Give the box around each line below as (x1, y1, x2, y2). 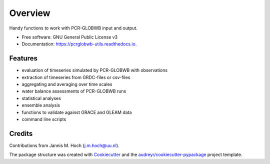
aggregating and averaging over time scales (21, 81, 112, 87)
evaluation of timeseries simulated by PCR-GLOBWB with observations (21, 67, 167, 73)
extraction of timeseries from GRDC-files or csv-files (21, 74, 130, 80)
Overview (9, 7, 50, 18)
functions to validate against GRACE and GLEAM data (21, 109, 132, 115)
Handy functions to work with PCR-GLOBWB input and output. (9, 25, 137, 31)
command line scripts (21, 116, 66, 122)
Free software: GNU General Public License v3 (21, 34, 118, 40)
